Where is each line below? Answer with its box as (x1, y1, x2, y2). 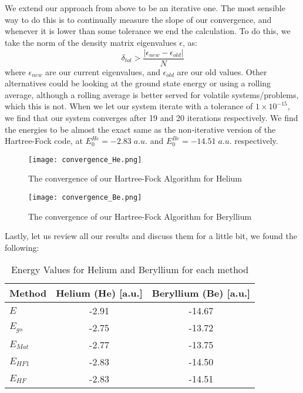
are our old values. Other (177, 65, 267, 78)
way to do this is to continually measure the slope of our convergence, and (5, 13, 272, 25)
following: (5, 241, 39, 253)
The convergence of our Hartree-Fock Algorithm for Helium (28, 172, 243, 184)
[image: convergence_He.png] (28, 155, 142, 164)
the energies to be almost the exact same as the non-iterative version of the (5, 123, 276, 135)
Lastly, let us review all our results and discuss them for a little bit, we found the (5, 230, 297, 242)
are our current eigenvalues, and (45, 65, 160, 78)
